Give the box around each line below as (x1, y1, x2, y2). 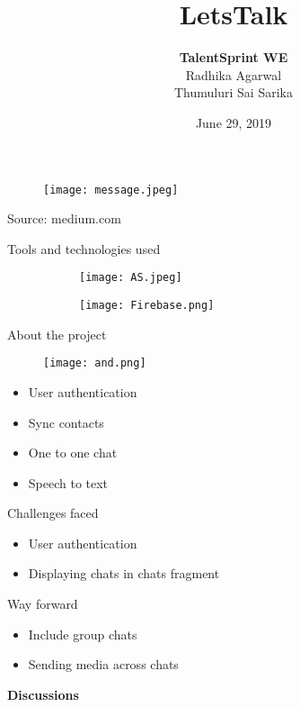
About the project (7, 324, 107, 343)
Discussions (7, 684, 79, 703)
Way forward (7, 594, 78, 613)
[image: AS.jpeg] (79, 271, 182, 285)
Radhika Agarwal (185, 65, 282, 84)
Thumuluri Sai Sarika (174, 83, 293, 102)
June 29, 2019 (195, 113, 272, 131)
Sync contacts (28, 412, 104, 431)
